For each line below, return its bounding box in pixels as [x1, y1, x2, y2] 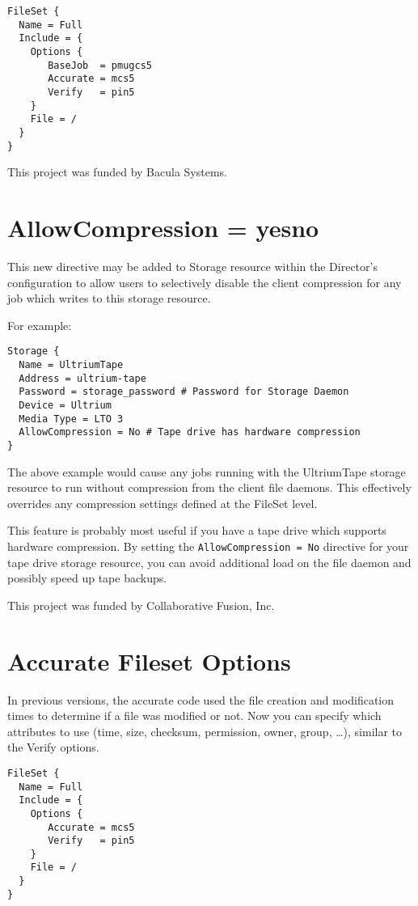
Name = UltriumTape [19, 358, 124, 370]
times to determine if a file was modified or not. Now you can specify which [7, 707, 382, 724]
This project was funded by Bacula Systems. [7, 163, 227, 180]
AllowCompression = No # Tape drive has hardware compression [19, 426, 361, 438]
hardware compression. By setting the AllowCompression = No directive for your [7, 537, 409, 554]
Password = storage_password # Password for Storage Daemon [19, 386, 349, 398]
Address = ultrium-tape [19, 372, 146, 384]
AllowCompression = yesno [7, 211, 319, 243]
